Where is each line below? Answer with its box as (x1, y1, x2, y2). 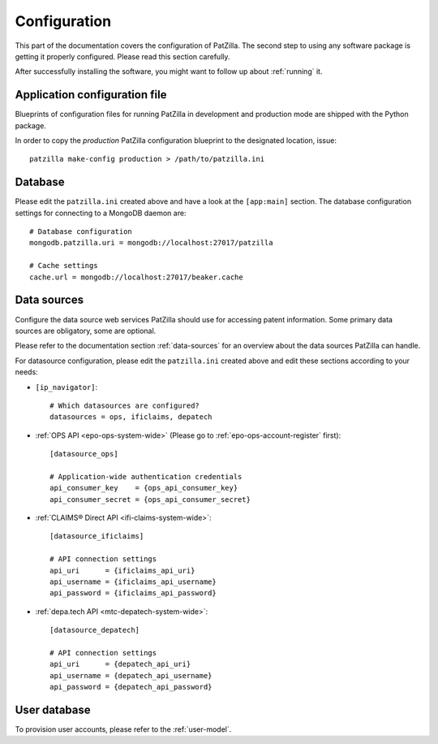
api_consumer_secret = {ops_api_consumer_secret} (49, 495, 251, 504)
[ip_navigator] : (35, 382, 98, 391)
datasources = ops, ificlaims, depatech (49, 413, 213, 422)
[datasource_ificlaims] (49, 532, 144, 541)
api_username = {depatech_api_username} (49, 671, 213, 680)
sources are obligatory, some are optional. (15, 326, 157, 335)
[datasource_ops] (49, 449, 118, 459)
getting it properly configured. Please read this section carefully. (15, 51, 230, 61)
